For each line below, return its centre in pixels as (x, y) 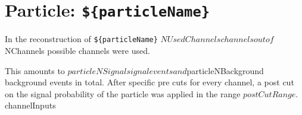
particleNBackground (225, 70)
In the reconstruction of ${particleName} (81, 39)
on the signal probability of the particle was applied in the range (123, 93)
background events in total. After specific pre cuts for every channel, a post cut (150, 82)
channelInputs (30, 105)
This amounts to (35, 70)
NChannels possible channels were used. (77, 50)
